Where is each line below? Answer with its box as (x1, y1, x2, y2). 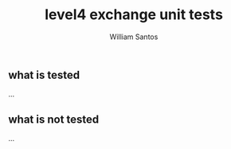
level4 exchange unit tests (45, 6, 223, 24)
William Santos (109, 32, 159, 41)
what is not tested (8, 112, 100, 126)
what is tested (8, 68, 80, 81)
